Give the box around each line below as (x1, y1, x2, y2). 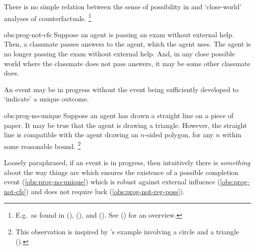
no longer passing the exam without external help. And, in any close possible (4, 49, 235, 59)
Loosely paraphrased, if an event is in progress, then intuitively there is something (4, 157, 251, 168)
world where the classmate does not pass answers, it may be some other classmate (4, 58, 251, 68)
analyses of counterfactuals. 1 (4, 11, 92, 23)
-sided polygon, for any (144, 129, 214, 140)
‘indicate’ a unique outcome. (4, 94, 89, 104)
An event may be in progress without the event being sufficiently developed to (4, 84, 239, 94)
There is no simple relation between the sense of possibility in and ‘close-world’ (4, 1, 242, 11)
